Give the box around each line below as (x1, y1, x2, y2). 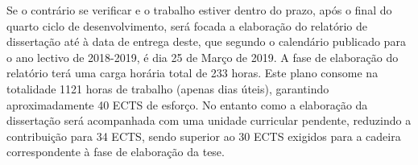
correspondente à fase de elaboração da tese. (6, 143, 225, 160)
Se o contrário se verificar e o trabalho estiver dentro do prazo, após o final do (6, 2, 392, 18)
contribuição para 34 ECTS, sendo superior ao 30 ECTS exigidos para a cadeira (6, 127, 401, 144)
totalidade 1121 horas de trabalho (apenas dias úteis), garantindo (6, 80, 329, 97)
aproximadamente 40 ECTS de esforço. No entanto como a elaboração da (6, 96, 368, 113)
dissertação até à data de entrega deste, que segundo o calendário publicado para (6, 33, 406, 50)
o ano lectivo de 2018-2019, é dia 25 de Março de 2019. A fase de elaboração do (6, 48, 399, 65)
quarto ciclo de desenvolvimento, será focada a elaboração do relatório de (6, 17, 367, 34)
